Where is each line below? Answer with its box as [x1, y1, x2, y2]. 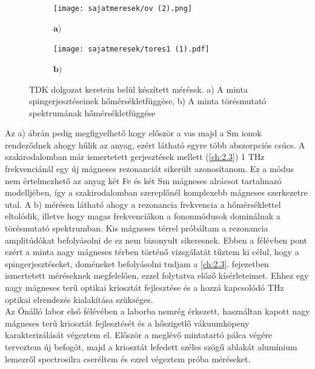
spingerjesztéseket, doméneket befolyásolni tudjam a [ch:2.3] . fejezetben [5, 257, 269, 270]
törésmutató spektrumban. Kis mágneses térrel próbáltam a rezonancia [5, 222, 268, 234]
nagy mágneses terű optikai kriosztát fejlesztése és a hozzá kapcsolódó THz [5, 281, 284, 293]
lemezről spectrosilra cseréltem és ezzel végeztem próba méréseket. [5, 352, 251, 365]
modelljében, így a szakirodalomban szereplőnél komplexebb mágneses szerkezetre [5, 186, 308, 199]
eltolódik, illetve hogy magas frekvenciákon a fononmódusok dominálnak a [5, 210, 280, 222]
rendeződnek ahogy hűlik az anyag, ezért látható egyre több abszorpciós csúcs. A [5, 138, 305, 151]
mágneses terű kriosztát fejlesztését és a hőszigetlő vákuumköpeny [5, 316, 250, 329]
